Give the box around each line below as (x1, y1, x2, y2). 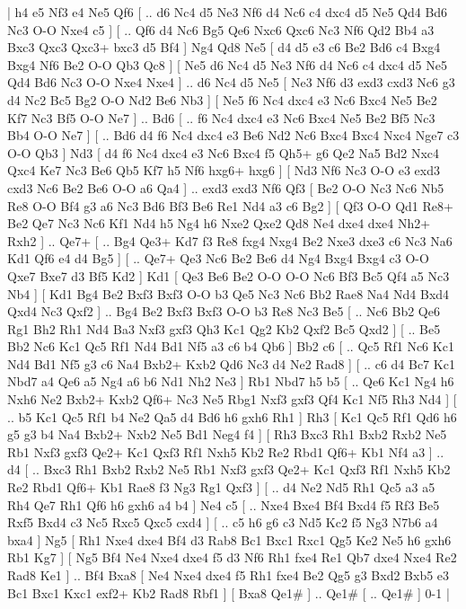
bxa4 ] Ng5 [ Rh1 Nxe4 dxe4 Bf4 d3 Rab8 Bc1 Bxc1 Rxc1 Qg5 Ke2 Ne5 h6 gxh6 (7, 530, 452, 549)
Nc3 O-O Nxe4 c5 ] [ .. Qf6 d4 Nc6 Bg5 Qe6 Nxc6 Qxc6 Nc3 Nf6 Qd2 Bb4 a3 (7, 20, 435, 39)
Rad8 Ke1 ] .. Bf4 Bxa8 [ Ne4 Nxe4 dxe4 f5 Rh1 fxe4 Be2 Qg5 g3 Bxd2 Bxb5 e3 (7, 566, 450, 584)
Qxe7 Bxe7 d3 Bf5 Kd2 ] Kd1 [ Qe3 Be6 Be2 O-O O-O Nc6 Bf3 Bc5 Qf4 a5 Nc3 (7, 266, 450, 285)
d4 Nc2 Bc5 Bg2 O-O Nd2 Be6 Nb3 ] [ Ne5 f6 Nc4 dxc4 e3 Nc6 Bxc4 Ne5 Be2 (7, 90, 437, 109)
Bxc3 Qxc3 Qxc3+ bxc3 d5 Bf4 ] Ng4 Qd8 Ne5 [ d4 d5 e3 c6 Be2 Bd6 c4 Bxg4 (7, 38, 441, 57)
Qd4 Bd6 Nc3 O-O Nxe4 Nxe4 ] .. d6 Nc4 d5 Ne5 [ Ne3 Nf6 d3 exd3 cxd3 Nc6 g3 (7, 73, 455, 92)
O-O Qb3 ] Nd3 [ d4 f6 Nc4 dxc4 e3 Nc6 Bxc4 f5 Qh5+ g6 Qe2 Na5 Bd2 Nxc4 (7, 143, 439, 162)
